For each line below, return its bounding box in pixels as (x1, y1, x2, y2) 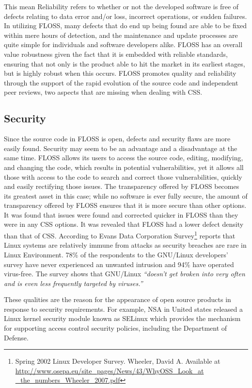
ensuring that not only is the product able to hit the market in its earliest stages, (4, 58, 245, 68)
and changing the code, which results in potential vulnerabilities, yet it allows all (4, 162, 244, 172)
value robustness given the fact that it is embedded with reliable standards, (4, 49, 228, 59)
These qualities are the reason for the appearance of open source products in (4, 294, 231, 304)
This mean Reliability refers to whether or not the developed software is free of (4, 1, 239, 11)
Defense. (4, 332, 29, 342)
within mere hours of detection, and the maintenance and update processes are (4, 30, 238, 40)
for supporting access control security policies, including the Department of (4, 323, 227, 333)
